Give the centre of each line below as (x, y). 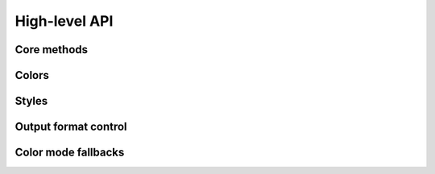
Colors (32, 75)
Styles (31, 101)
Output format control (71, 127)
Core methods (52, 50)
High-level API (64, 21)
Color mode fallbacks (70, 153)
